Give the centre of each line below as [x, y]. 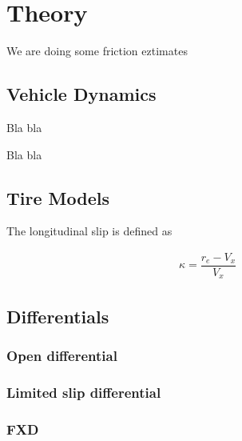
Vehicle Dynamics [81, 94]
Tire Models [58, 197]
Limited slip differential [84, 392]
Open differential [62, 356]
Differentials [58, 316]
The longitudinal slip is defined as [89, 231]
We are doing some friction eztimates [97, 51]
